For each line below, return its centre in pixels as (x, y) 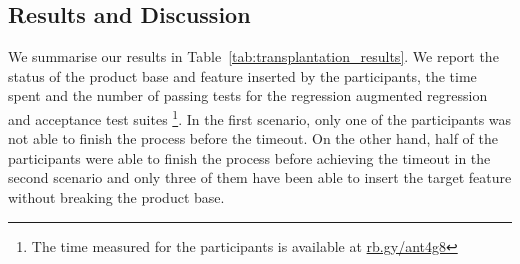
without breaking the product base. (116, 197)
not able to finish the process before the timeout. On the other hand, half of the (253, 138)
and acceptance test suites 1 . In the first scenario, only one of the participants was (260, 117)
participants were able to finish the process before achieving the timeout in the (249, 157)
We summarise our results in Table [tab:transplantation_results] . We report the (253, 56)
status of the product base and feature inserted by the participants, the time (242, 75)
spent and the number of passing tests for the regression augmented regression (248, 95)
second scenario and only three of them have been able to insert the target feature (260, 177)
